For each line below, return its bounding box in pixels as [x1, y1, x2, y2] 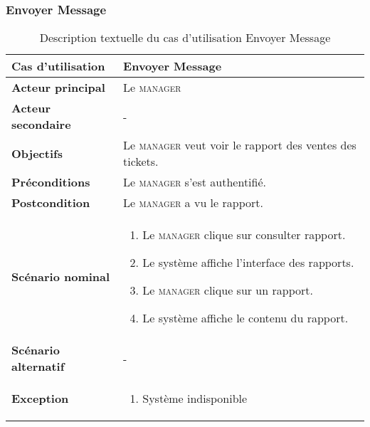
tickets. [123, 153, 159, 170]
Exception [11, 390, 69, 407]
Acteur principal [11, 79, 105, 96]
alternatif [11, 358, 65, 375]
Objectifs [11, 144, 63, 162]
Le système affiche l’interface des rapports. [142, 254, 354, 271]
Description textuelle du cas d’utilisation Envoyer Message [39, 29, 331, 46]
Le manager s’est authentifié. [123, 174, 267, 191]
